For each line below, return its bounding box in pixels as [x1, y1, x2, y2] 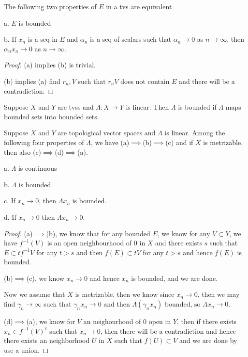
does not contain [120, 76, 170, 86]
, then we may [197, 289, 240, 299]
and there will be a [179, 76, 235, 86]
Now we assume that [4, 289, 65, 299]
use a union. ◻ [4, 344, 49, 355]
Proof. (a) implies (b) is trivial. [4, 60, 96, 70]
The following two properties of [4, 1, 97, 11]
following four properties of [4, 137, 84, 147]
